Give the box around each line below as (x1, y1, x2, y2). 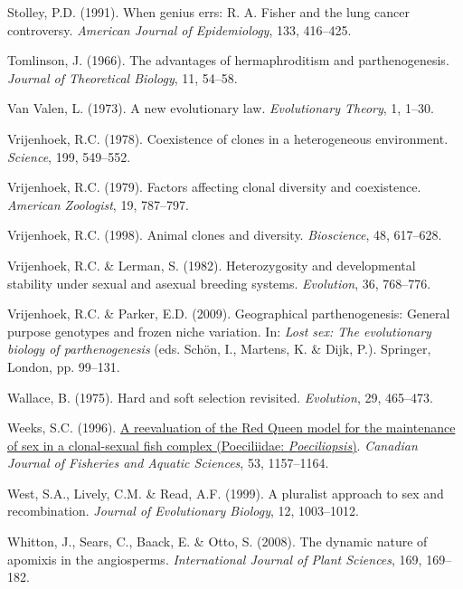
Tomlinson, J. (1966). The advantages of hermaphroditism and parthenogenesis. (7, 51, 449, 70)
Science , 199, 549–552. (7, 147, 131, 166)
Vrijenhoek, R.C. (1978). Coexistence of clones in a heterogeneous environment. (7, 128, 449, 147)
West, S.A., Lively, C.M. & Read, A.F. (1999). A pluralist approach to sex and (7, 483, 444, 502)
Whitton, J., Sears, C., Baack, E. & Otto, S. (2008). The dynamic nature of (7, 532, 428, 551)
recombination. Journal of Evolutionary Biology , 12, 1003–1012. (7, 501, 359, 520)
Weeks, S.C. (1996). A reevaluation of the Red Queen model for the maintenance (7, 418, 456, 437)
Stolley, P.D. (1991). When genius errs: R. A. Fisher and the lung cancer (7, 3, 410, 21)
